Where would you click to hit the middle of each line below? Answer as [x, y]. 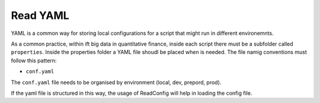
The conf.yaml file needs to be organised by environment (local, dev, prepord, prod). [116, 82]
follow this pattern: [34, 60]
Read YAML [40, 15]
